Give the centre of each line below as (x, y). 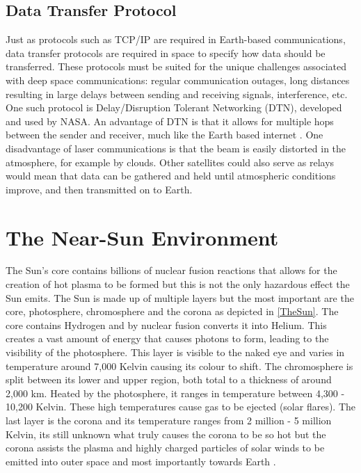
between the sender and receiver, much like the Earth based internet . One (165, 135)
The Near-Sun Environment (142, 237)
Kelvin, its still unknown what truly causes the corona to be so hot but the (166, 434)
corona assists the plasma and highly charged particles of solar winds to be (165, 448)
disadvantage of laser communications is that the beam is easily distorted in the (176, 148)
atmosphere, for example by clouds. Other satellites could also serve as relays (170, 162)
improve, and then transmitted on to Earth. (99, 189)
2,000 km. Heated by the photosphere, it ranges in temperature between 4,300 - (175, 393)
